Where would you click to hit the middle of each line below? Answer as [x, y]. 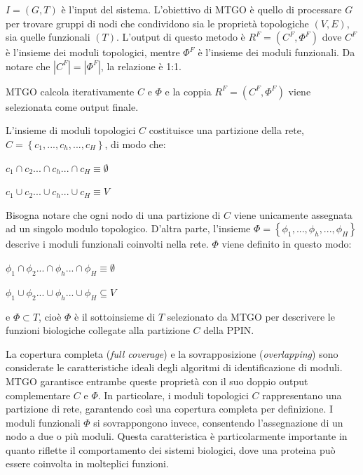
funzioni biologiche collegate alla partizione [98, 330]
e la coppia [188, 91]
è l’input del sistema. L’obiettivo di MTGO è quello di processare [201, 9]
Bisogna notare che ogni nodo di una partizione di [113, 214]
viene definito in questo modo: [287, 244]
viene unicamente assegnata [293, 214]
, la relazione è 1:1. [141, 66]
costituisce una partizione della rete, [226, 130]
